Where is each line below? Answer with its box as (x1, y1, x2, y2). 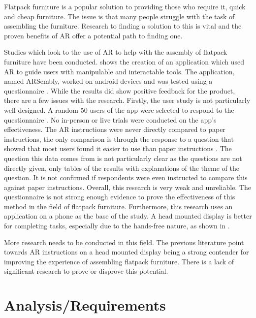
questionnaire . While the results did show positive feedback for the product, (4, 85, 235, 95)
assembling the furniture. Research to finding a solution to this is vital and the (4, 21, 242, 31)
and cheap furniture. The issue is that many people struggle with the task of (4, 11, 235, 21)
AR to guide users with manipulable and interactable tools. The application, (4, 66, 235, 76)
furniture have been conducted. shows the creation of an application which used (4, 56, 245, 66)
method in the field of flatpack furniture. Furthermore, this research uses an (4, 201, 233, 211)
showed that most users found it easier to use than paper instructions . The (4, 143, 232, 154)
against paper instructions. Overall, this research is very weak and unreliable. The (4, 182, 252, 192)
